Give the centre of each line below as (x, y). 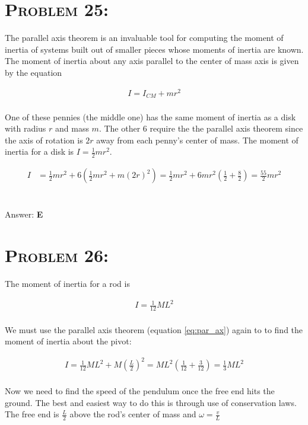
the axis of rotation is (44, 140)
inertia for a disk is (39, 151)
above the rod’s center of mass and (133, 414)
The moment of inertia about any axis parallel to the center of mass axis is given (152, 61)
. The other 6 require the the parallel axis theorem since (201, 128)
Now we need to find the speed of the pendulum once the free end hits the (140, 391)
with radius (26, 128)
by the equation (34, 72)
